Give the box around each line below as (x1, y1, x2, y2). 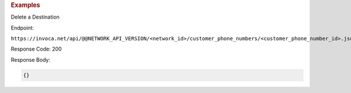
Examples (11, 1, 40, 9)
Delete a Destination (11, 13, 60, 20)
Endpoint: (11, 24, 35, 31)
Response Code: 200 (11, 45, 62, 52)
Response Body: (11, 56, 51, 63)
